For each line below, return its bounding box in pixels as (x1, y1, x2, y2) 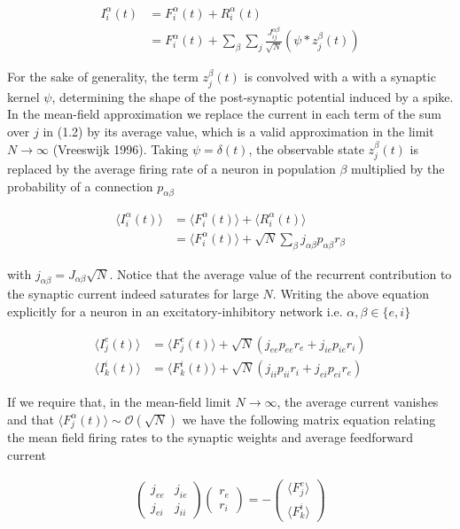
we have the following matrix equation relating (182, 409, 436, 428)
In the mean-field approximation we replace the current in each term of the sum (7, 105, 441, 123)
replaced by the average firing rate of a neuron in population (7, 159, 336, 178)
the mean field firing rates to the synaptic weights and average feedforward (7, 428, 414, 447)
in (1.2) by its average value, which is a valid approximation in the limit (43, 122, 434, 141)
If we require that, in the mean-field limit (7, 393, 231, 411)
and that (7, 409, 54, 428)
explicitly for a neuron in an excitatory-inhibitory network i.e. (7, 301, 343, 320)
